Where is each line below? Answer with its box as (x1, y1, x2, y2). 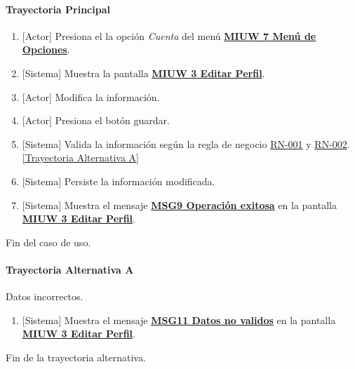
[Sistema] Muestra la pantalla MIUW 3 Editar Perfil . (22, 65, 265, 80)
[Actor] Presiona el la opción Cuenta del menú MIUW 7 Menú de (22, 28, 316, 43)
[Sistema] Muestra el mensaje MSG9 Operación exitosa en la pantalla (22, 197, 337, 212)
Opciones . (22, 42, 70, 57)
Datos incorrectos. (6, 289, 83, 304)
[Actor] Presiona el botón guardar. (22, 113, 170, 128)
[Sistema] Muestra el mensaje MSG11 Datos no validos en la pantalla (22, 312, 336, 327)
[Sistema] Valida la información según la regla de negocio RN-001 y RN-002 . (22, 136, 350, 151)
